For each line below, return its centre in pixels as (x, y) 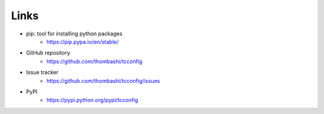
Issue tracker (42, 73)
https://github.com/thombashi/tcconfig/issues (103, 80)
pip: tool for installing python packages (74, 34)
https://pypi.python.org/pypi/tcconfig (92, 100)
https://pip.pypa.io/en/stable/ (83, 41)
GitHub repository (48, 53)
